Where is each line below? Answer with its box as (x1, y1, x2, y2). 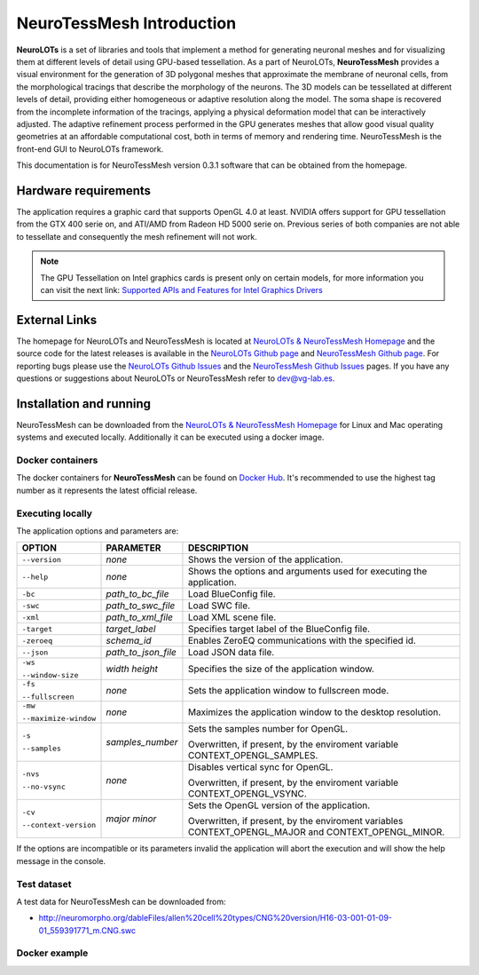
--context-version (21, 820, 97, 830)
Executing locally (16, 507, 93, 519)
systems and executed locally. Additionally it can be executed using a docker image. (16, 432, 325, 443)
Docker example (16, 947, 89, 959)
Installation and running (16, 396, 151, 411)
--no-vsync (21, 782, 67, 792)
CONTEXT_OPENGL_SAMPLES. (187, 749, 318, 762)
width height (106, 662, 159, 675)
